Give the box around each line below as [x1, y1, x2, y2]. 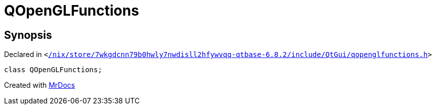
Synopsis [4, 28, 52, 41]
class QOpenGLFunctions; [4, 66, 102, 74]
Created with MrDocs [4, 81, 75, 90]
